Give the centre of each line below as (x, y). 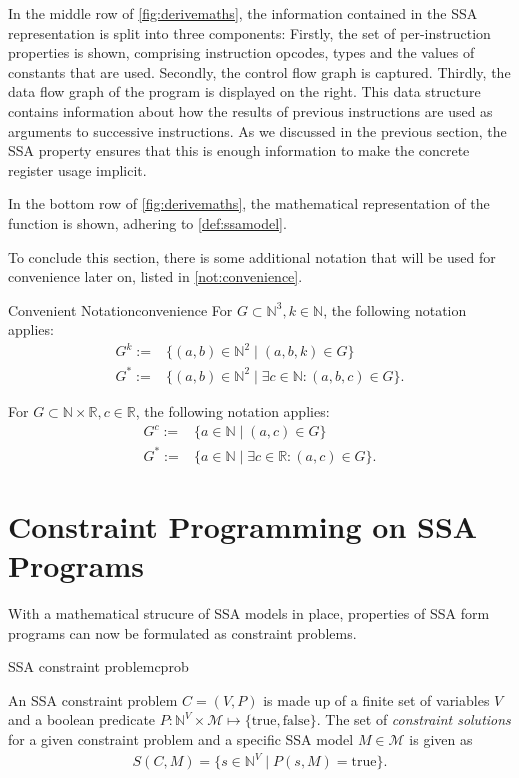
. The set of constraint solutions (413, 719)
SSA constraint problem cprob (98, 666)
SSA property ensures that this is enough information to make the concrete (239, 150)
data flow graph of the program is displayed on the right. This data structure (244, 91)
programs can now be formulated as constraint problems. (182, 632)
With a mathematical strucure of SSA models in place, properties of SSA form (249, 612)
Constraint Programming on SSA (243, 525)
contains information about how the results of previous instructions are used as (250, 110)
